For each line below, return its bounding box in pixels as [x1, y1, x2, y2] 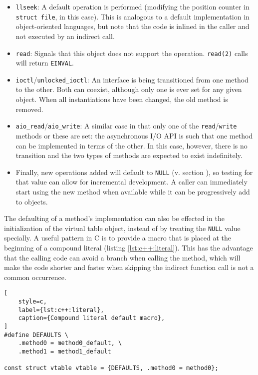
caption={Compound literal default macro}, [18, 314, 165, 322]
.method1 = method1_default [18, 347, 111, 355]
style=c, [18, 298, 47, 305]
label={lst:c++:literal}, [18, 306, 104, 313]
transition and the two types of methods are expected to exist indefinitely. [15, 150, 243, 160]
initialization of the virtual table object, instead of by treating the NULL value [4, 222, 241, 233]
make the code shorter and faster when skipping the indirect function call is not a [4, 262, 254, 272]
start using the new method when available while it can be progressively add [15, 186, 250, 196]
